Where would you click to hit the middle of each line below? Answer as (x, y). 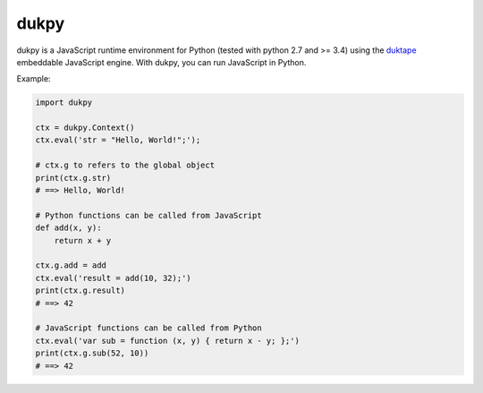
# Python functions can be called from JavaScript (149, 215)
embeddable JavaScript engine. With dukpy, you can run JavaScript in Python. (161, 62)
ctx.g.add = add (71, 265)
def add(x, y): (68, 228)
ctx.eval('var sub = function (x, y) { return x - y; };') (167, 341)
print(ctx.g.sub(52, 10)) (92, 353)
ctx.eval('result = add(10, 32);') (113, 278)
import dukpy (64, 103)
